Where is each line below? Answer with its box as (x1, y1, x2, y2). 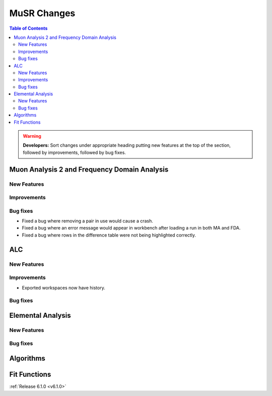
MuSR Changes (9, 8, 76, 19)
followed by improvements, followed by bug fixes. (23, 149, 126, 155)
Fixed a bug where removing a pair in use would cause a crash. (22, 218, 154, 224)
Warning (23, 133, 41, 139)
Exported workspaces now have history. (22, 285, 105, 291)
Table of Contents (9, 25, 48, 31)
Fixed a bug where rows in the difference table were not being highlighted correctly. (22, 232, 196, 238)
